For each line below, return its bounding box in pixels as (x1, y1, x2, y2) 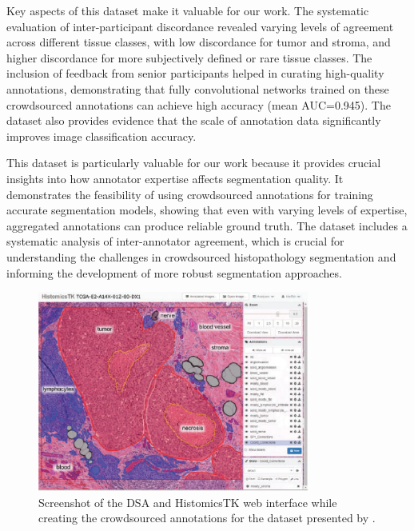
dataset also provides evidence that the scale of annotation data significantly (6, 112, 381, 129)
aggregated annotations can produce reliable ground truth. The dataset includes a (6, 217, 408, 234)
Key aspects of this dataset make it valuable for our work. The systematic (6, 2, 369, 18)
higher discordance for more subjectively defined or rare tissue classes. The (6, 49, 372, 66)
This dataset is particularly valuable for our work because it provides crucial (6, 154, 381, 171)
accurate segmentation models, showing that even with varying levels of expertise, (6, 202, 408, 218)
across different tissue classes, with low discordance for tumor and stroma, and (6, 34, 391, 50)
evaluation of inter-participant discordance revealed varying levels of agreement (6, 18, 394, 34)
